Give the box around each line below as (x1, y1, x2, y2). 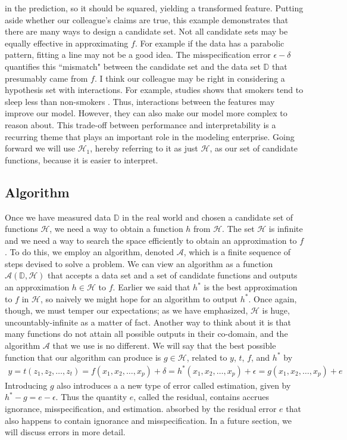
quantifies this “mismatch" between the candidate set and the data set (5, 60, 261, 72)
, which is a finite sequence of (183, 246, 291, 258)
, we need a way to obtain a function (49, 222, 183, 235)
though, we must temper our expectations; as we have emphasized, (5, 304, 248, 317)
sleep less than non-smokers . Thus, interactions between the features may (5, 95, 275, 107)
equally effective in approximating (5, 36, 129, 49)
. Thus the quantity (55, 391, 127, 403)
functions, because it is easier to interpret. (5, 153, 158, 166)
